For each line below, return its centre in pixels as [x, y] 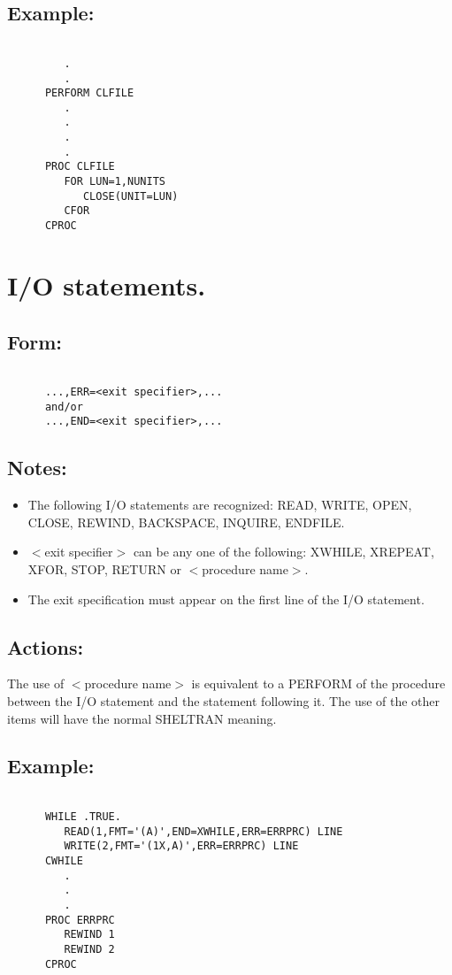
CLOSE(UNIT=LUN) [130, 196]
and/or [64, 407]
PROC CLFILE [80, 167]
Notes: [37, 468]
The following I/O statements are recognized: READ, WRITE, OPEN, [220, 505]
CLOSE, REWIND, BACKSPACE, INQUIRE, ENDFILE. [186, 522]
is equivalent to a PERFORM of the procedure [318, 683]
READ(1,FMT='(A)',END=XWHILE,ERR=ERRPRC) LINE [203, 831]
